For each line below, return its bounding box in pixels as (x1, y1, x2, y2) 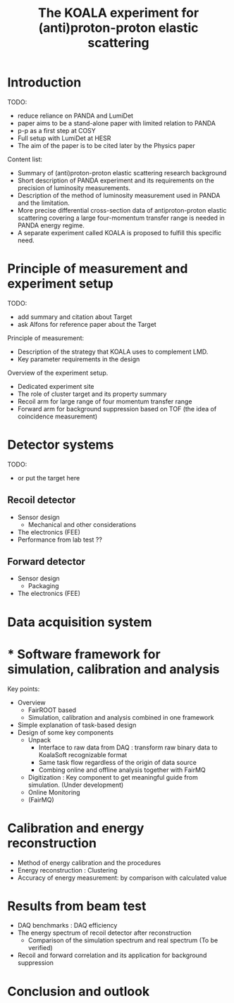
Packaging (27, 582, 59, 590)
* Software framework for (7, 646, 161, 662)
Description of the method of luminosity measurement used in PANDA (17, 191, 221, 199)
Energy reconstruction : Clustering (17, 866, 118, 874)
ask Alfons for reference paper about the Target (17, 320, 156, 328)
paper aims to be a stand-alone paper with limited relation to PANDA (17, 118, 216, 127)
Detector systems (7, 437, 114, 453)
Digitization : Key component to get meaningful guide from (27, 773, 199, 781)
